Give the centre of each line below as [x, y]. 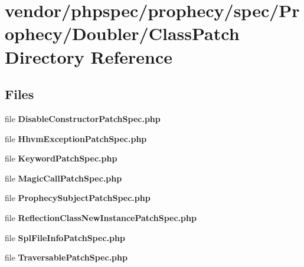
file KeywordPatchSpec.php [61, 158]
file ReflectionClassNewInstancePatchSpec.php [101, 217]
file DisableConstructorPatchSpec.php [83, 118]
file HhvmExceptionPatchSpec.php [76, 138]
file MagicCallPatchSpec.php [63, 178]
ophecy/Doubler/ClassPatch [122, 33]
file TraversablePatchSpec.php [66, 257]
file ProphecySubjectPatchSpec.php [78, 198]
